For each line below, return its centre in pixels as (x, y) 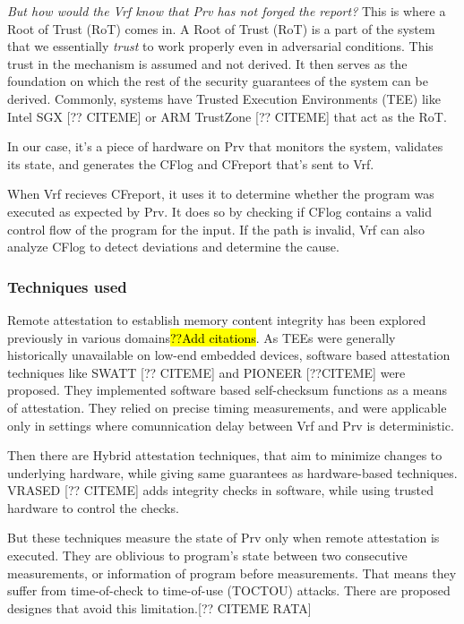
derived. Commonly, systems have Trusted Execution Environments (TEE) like (224, 98)
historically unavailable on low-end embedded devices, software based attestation (229, 355)
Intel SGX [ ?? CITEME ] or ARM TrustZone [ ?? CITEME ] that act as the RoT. (227, 116)
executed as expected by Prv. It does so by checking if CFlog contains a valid (219, 211)
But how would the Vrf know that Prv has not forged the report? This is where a (227, 11)
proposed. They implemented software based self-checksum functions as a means (228, 390)
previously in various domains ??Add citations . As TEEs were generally (202, 337)
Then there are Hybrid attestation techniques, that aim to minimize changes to (225, 455)
